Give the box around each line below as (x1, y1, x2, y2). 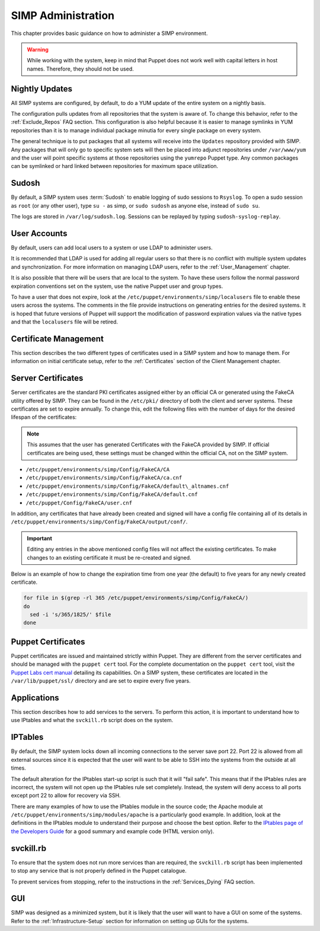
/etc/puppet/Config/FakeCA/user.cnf (25, 499, 133, 506)
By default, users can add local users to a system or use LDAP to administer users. (11, 244, 213, 251)
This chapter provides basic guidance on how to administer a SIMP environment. (11, 30, 208, 37)
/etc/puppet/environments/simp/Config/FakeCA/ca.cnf (25, 475, 183, 481)
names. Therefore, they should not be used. (27, 65, 135, 72)
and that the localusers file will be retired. (11, 318, 119, 326)
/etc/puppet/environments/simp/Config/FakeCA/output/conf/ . (11, 518, 188, 525)
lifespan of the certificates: (11, 414, 77, 421)
